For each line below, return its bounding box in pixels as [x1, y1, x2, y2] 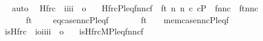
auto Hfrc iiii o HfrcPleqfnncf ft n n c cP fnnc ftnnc [11, 2, 258, 14]
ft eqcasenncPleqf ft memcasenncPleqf [25, 13, 229, 26]
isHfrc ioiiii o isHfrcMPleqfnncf [4, 25, 144, 37]
